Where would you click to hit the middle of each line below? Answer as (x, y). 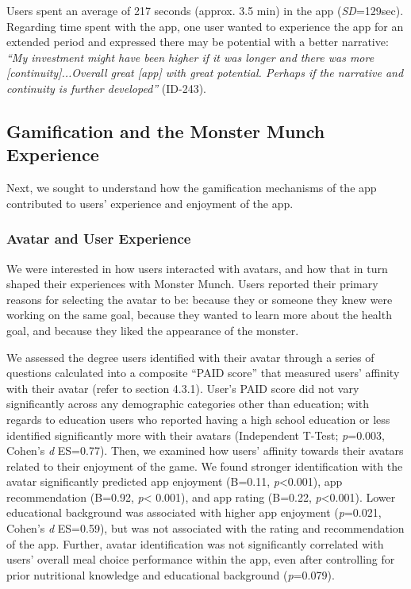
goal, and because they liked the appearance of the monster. (153, 330)
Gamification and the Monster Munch (166, 131)
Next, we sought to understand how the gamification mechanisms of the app (192, 188)
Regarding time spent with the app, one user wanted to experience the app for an (205, 26)
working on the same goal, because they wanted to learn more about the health (199, 315)
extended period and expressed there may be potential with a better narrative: (198, 42)
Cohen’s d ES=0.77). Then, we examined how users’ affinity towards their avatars (205, 450)
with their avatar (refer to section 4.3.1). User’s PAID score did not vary (183, 388)
